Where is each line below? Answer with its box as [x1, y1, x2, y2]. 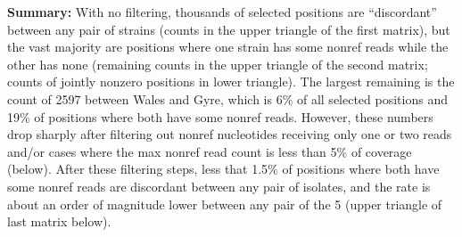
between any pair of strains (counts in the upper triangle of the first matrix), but [7, 20, 450, 38]
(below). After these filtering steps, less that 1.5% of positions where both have [7, 159, 440, 178]
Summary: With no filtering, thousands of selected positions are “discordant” [7, 3, 437, 20]
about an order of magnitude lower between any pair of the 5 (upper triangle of [7, 194, 442, 213]
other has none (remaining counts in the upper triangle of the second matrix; [7, 54, 428, 73]
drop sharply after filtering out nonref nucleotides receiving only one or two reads [7, 125, 452, 143]
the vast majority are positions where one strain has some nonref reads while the [7, 37, 449, 56]
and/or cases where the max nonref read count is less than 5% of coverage [7, 142, 412, 160]
